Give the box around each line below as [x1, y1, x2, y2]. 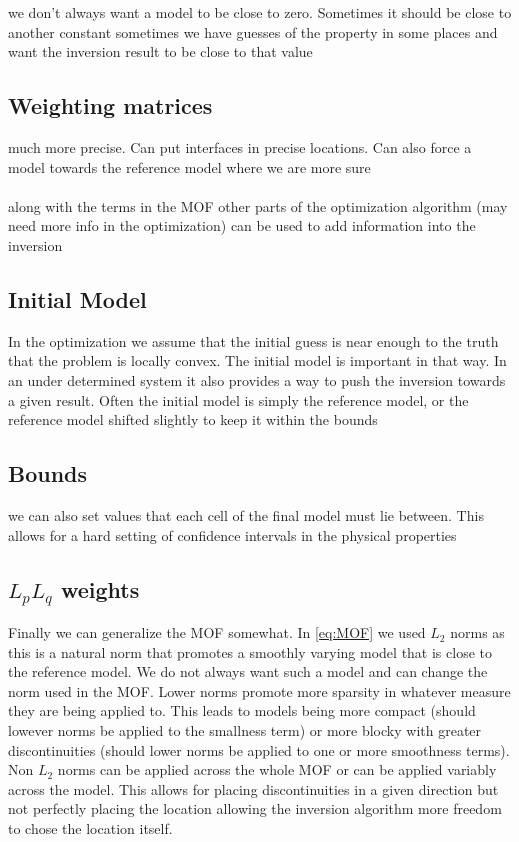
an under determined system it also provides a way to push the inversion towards [8, 369, 506, 390]
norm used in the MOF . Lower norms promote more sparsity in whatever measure [8, 680, 511, 701]
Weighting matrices [8, 90, 213, 121]
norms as [450, 622, 505, 643]
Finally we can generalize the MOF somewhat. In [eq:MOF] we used [8, 622, 426, 643]
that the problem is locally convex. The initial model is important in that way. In [8, 350, 507, 371]
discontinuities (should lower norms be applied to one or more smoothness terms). [8, 739, 510, 760]
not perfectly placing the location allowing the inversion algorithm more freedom [8, 798, 502, 819]
